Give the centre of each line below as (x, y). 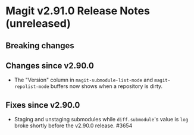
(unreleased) (38, 23)
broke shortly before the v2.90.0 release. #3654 (73, 125)
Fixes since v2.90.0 (43, 105)
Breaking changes (40, 45)
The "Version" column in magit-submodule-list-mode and (83, 80)
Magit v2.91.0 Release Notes (78, 11)
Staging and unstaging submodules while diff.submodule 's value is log (101, 120)
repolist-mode (32, 87)
